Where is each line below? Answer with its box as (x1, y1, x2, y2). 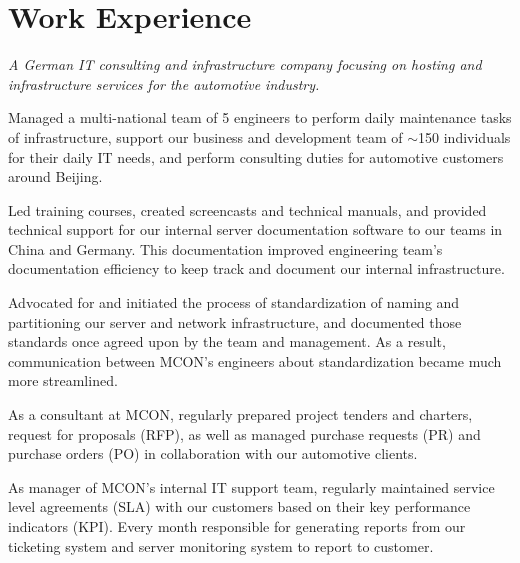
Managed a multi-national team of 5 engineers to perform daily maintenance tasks (8, 107, 512, 128)
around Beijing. (8, 166, 103, 187)
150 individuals (418, 126, 511, 147)
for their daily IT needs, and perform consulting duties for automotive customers (8, 146, 504, 167)
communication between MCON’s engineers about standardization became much (8, 350, 502, 371)
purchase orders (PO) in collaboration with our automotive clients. (8, 443, 418, 464)
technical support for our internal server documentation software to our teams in (8, 219, 503, 240)
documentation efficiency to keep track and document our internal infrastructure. (8, 258, 505, 279)
